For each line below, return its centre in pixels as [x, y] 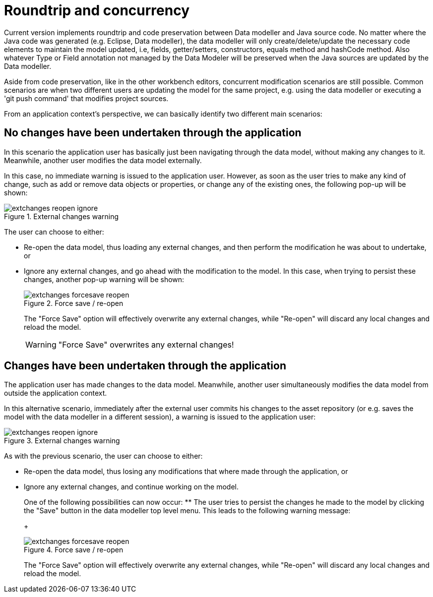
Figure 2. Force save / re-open [74, 303]
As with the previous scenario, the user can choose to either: [103, 456]
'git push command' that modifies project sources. [86, 98]
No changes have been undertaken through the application [153, 133]
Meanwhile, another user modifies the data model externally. [103, 160]
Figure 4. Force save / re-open [74, 550]
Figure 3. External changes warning [62, 441]
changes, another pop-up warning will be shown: [104, 279]
